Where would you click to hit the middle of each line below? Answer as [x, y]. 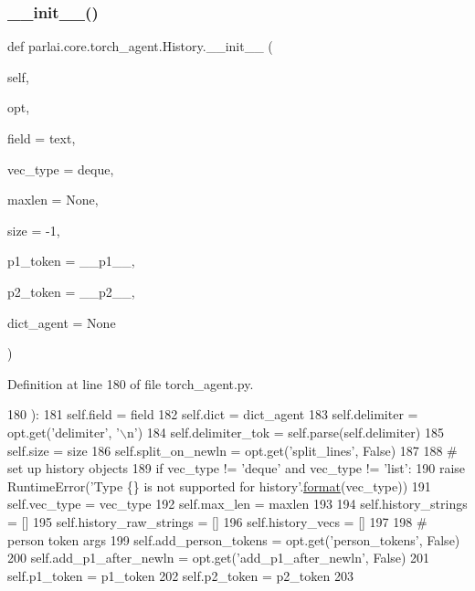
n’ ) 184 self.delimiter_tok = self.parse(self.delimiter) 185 [285, 432]
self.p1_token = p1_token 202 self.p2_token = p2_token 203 [180, 575]
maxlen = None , [53, 200]
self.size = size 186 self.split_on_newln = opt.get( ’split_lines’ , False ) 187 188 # [232, 450]
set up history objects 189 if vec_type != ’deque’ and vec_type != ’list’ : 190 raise [237, 468]
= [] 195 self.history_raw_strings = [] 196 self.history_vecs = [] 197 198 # [217, 521]
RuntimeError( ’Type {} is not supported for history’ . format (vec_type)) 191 [219, 485]
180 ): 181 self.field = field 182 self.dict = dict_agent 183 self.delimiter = [213, 414]
